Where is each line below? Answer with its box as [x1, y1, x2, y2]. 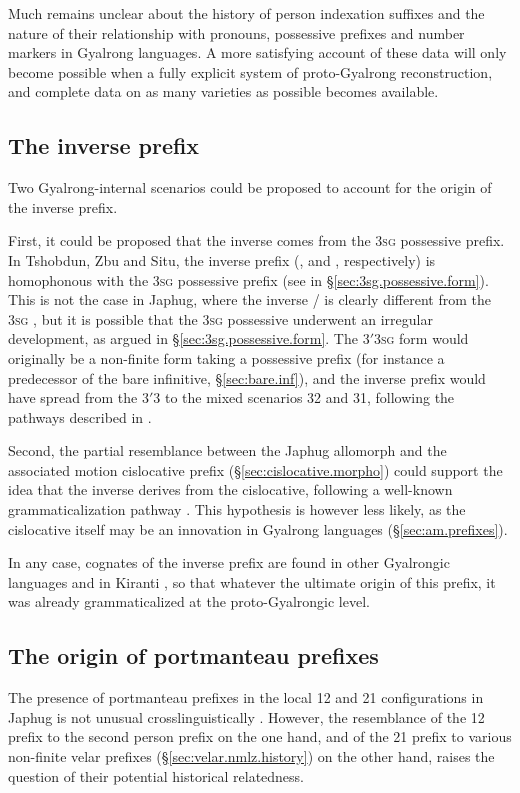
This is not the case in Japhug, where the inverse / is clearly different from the [8, 289, 491, 310]
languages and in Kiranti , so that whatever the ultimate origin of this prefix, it [8, 571, 496, 592]
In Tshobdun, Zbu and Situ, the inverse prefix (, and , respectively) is [8, 249, 436, 270]
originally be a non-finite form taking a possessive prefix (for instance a [8, 347, 445, 368]
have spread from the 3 [8, 387, 149, 408]
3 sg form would [374, 328, 469, 349]
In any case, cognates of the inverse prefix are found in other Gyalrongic [8, 552, 450, 573]
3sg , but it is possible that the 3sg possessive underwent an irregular [8, 308, 433, 329]
